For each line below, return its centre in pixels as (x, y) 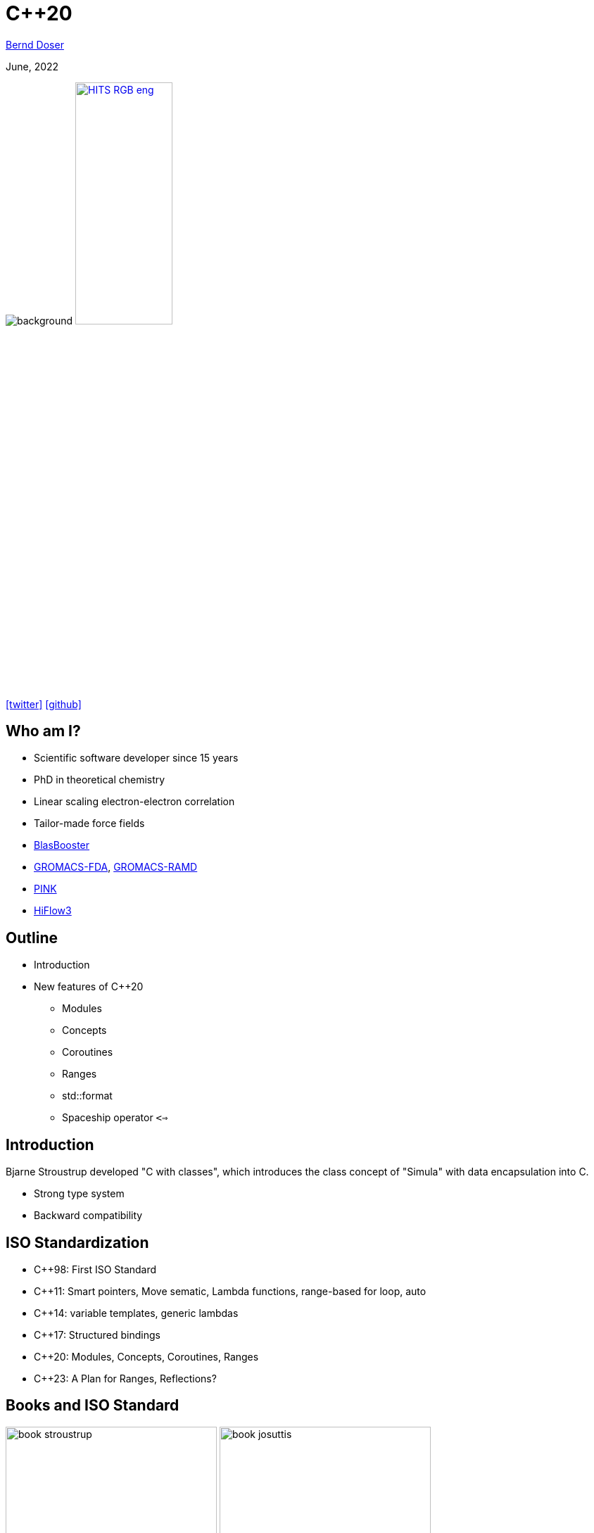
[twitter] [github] (44, 704)
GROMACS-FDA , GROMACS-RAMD (116, 867)
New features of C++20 (89, 987)
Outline (32, 938)
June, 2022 (32, 66)
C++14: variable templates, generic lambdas (136, 1313)
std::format (87, 1096)
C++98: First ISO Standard (95, 1269)
